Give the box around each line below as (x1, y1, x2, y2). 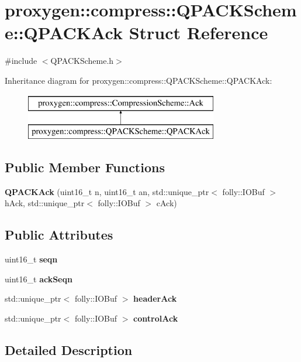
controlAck (133, 312, 178, 325)
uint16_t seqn (5, 253, 58, 265)
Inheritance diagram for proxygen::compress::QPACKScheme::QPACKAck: (5, 74, 272, 86)
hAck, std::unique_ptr (5, 197, 85, 209)
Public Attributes (5, 226, 113, 244)
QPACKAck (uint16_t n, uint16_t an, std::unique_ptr (5, 185, 209, 197)
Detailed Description (5, 341, 133, 359)
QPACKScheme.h (50, 54, 114, 67)
